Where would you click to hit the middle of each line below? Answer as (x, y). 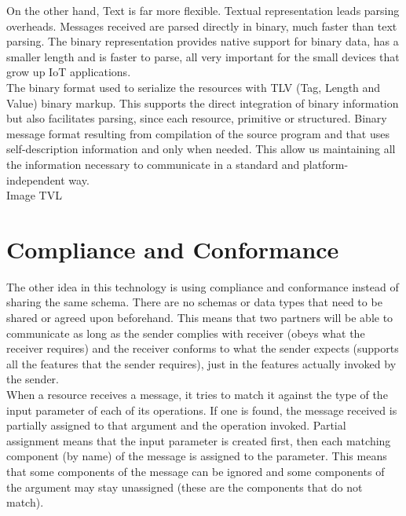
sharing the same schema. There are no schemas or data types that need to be (194, 302)
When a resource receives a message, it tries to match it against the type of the (197, 394)
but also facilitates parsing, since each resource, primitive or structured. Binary (197, 118)
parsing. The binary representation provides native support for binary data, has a (203, 41)
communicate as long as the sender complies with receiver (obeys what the (186, 333)
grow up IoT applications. (69, 72)
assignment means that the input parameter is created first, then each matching (199, 440)
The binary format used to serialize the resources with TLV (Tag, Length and (194, 87)
